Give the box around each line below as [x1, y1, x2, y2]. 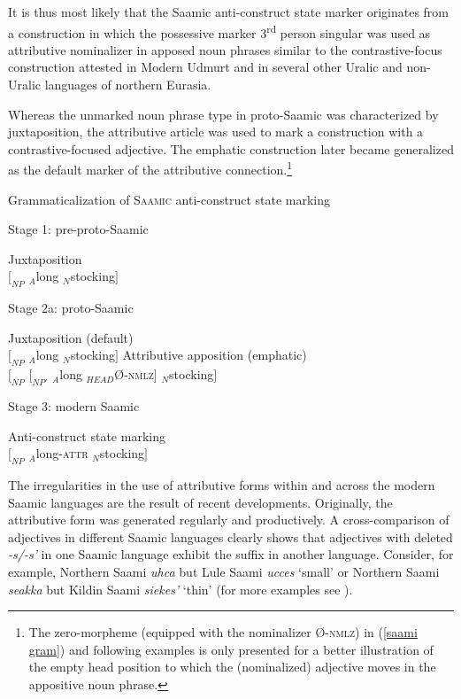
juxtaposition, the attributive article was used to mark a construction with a [8, 122, 424, 141]
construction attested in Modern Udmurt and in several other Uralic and [8, 58, 403, 76]
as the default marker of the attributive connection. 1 [8, 158, 293, 179]
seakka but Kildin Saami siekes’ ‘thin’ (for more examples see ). [8, 579, 353, 598]
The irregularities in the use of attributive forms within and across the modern [8, 476, 435, 493]
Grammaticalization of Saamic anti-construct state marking [8, 190, 331, 208]
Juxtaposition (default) [8, 328, 134, 346]
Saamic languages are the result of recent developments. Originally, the [8, 493, 393, 511]
